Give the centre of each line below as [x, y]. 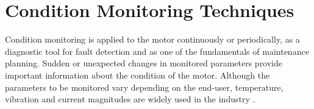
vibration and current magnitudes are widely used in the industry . [130, 99]
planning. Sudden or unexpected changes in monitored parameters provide [144, 63]
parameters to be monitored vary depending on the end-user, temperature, [144, 87]
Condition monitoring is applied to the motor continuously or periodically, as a [152, 39]
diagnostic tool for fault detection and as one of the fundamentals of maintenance [157, 51]
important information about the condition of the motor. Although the [137, 75]
